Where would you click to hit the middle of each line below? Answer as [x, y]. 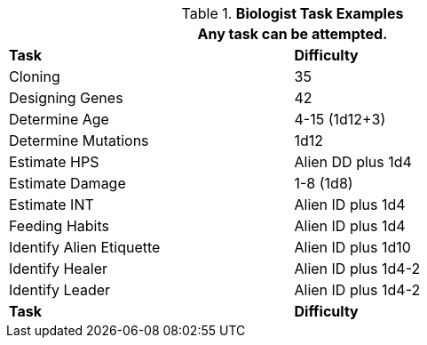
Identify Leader [60, 290]
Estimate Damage [67, 183]
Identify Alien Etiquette [85, 247]
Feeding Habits [59, 226]
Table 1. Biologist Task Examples [293, 13]
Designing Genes [66, 98]
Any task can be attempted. [293, 34]
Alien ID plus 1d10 [352, 247]
